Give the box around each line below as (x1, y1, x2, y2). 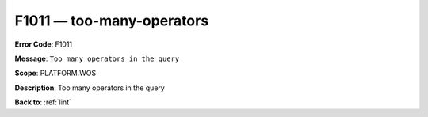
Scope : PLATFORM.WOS (14, 68, 97, 78)
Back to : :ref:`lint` (14, 97, 71, 107)
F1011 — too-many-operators (14, 12, 209, 29)
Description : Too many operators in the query (14, 83, 166, 92)
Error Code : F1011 (14, 40, 73, 49)
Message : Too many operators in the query (14, 54, 180, 63)
